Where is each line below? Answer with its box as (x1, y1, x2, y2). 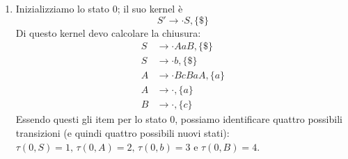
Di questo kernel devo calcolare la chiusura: (15, 25, 201, 40)
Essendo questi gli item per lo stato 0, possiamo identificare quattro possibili (15, 112, 342, 126)
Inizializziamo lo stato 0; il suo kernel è (15, 1, 183, 15)
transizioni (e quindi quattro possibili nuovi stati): (15, 125, 230, 140)
